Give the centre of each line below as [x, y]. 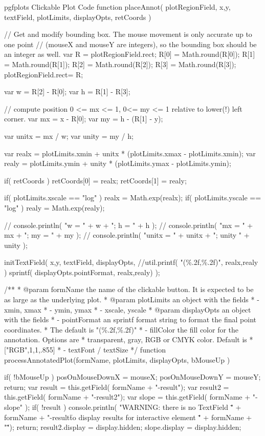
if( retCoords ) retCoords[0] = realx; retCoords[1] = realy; [95, 180]
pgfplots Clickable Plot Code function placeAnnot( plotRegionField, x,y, [117, 7]
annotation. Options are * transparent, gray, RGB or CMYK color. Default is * [129, 339]
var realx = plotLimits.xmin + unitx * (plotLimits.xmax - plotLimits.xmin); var [130, 153]
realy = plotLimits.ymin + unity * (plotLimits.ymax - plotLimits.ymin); [118, 163]
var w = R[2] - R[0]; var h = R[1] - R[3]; [67, 91]
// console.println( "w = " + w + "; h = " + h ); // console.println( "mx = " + [129, 225]
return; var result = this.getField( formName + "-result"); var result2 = [117, 387]
